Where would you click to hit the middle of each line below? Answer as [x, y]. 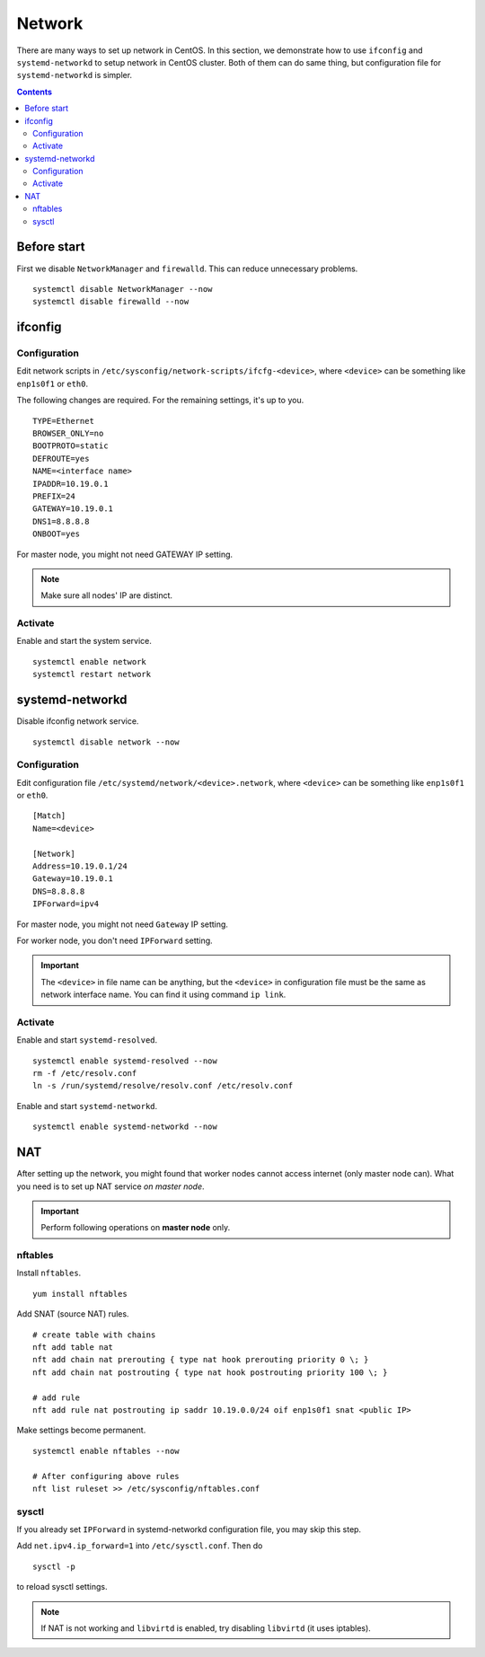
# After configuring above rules [106, 1476]
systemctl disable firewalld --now [111, 302]
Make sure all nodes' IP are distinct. [107, 595]
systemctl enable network [90, 661]
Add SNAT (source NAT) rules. [73, 1314]
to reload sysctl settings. [62, 1587]
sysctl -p [54, 1566]
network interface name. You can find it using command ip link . [163, 995]
